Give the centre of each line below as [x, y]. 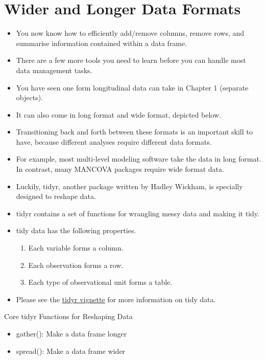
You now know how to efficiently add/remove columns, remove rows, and [130, 33]
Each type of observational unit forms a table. [100, 282]
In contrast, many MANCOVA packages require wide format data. [120, 169]
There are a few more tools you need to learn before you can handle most [131, 60]
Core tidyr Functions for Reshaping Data [68, 316]
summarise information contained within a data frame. [102, 43]
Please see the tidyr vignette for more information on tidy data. [116, 299]
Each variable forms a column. [76, 248]
